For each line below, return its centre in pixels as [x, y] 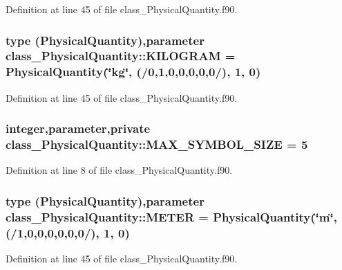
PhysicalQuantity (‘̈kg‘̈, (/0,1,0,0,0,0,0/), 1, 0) [133, 72]
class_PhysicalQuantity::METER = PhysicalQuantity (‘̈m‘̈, [171, 216]
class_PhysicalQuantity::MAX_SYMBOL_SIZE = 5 [157, 144]
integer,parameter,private [78, 128]
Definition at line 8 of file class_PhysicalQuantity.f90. [119, 170]
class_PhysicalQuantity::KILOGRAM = [121, 56]
